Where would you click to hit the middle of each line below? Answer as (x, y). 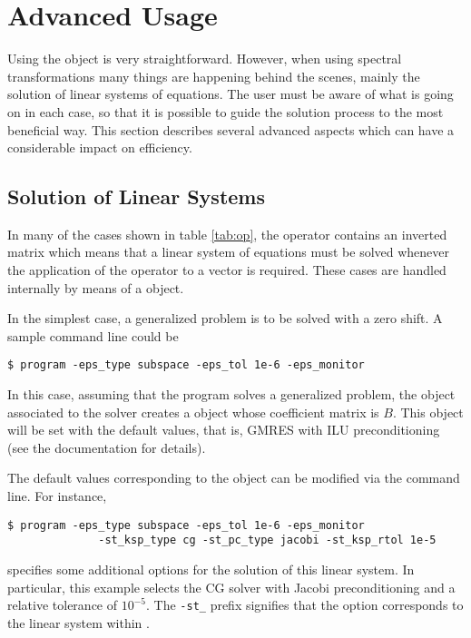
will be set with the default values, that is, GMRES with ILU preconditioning (224, 430)
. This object (428, 412)
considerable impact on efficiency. (100, 147)
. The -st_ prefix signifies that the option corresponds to (305, 605)
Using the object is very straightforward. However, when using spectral (205, 59)
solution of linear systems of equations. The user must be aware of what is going (231, 94)
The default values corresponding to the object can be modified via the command (234, 478)
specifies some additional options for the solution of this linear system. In (211, 569)
